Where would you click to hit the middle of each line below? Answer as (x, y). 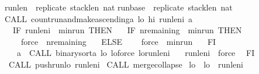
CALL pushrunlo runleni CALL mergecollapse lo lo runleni (126, 64)
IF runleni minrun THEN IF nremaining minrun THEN (127, 30)
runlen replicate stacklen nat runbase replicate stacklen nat (119, 7)
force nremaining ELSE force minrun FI (118, 41)
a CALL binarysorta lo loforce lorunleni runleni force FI (136, 53)
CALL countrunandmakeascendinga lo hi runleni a (99, 18)
